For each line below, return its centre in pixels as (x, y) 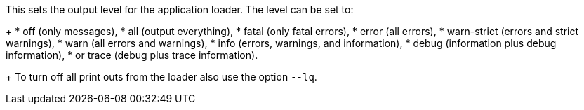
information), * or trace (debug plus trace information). (132, 55)
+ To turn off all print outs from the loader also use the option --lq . (161, 77)
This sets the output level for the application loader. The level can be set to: (180, 9)
